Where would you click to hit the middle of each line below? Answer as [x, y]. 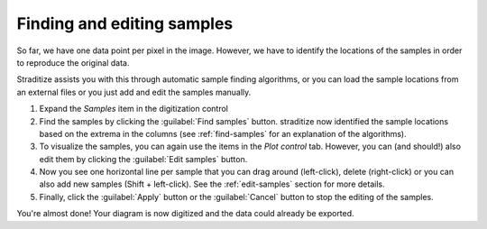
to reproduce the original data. [73, 62]
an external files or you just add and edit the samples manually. [134, 92]
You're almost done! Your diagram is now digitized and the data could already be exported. [186, 214]
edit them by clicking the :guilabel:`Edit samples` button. [143, 159]
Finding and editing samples [125, 23]
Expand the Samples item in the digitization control [134, 109]
